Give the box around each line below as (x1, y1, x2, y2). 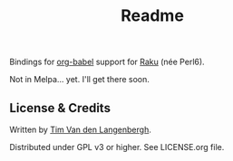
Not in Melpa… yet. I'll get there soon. (9, 74, 150, 85)
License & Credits (9, 100, 112, 116)
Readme (121, 5, 184, 26)
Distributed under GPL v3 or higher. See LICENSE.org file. (9, 142, 225, 152)
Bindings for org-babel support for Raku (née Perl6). (9, 56, 206, 68)
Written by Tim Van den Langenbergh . (9, 124, 151, 135)
